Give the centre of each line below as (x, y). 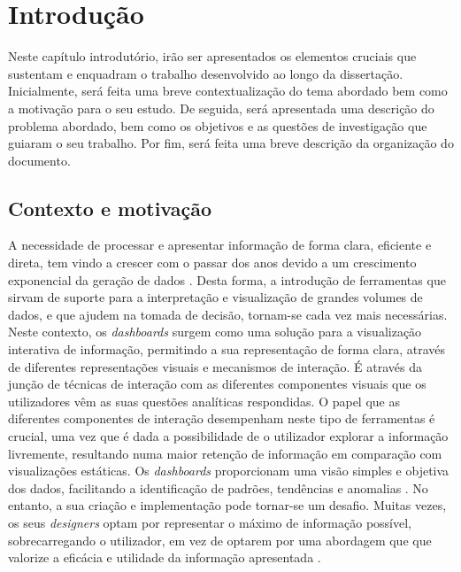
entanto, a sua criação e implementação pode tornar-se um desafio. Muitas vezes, (227, 505)
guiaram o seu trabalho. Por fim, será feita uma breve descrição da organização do (231, 143)
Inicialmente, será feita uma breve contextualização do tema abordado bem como (228, 91)
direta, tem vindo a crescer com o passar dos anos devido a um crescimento (212, 263)
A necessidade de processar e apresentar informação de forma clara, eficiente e (220, 245)
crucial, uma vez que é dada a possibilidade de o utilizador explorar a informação (228, 436)
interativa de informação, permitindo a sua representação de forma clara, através (227, 349)
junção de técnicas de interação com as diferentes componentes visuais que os (217, 384)
